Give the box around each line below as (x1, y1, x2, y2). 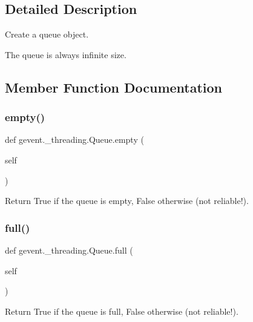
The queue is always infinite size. (5, 48, 126, 61)
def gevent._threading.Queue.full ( (5, 243, 133, 256)
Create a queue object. (5, 28, 89, 41)
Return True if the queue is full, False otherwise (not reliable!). (5, 304, 238, 317)
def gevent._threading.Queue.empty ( (5, 133, 144, 146)
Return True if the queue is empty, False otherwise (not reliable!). (5, 194, 249, 207)
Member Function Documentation (5, 77, 223, 96)
